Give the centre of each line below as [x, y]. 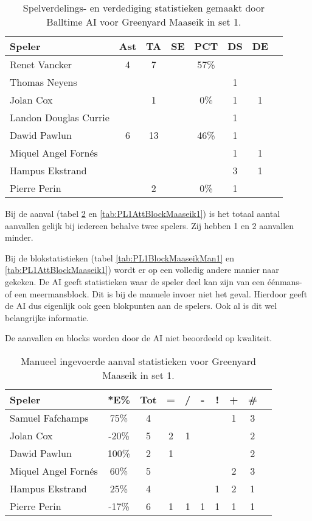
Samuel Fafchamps [49, 417]
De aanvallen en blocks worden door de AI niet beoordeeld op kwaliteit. [139, 338]
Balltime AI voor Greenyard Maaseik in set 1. [144, 22]
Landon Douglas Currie [60, 117]
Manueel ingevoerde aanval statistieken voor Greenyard [138, 361]
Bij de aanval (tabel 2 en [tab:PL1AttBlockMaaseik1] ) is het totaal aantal [143, 213]
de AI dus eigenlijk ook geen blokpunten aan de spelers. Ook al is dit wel [141, 306]
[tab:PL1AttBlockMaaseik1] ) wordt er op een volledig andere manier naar [142, 270]
